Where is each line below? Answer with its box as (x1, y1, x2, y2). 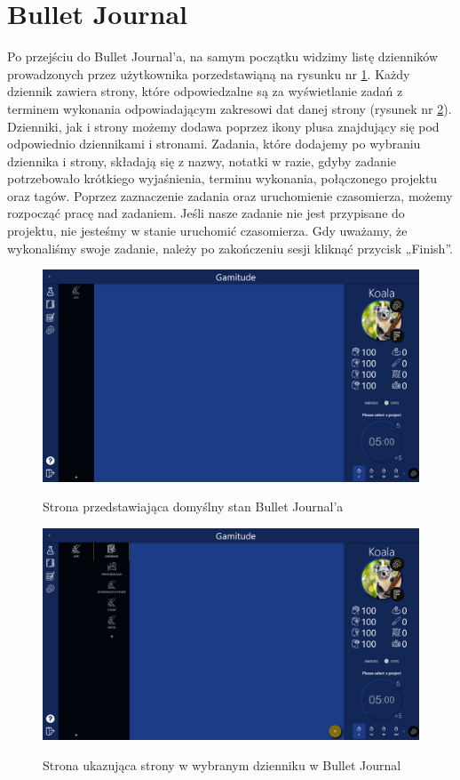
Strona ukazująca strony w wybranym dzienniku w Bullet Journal (43, 756, 401, 775)
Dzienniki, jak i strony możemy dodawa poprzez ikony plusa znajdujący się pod (7, 117, 440, 135)
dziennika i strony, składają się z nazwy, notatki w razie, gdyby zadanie (7, 151, 396, 170)
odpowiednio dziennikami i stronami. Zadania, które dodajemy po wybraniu (7, 134, 421, 153)
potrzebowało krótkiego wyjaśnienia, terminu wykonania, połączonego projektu (7, 169, 438, 188)
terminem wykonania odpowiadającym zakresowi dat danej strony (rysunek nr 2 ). (7, 99, 452, 117)
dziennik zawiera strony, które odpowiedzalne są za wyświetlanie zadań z (7, 82, 403, 101)
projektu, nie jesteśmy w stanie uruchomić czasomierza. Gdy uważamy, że (7, 221, 408, 240)
